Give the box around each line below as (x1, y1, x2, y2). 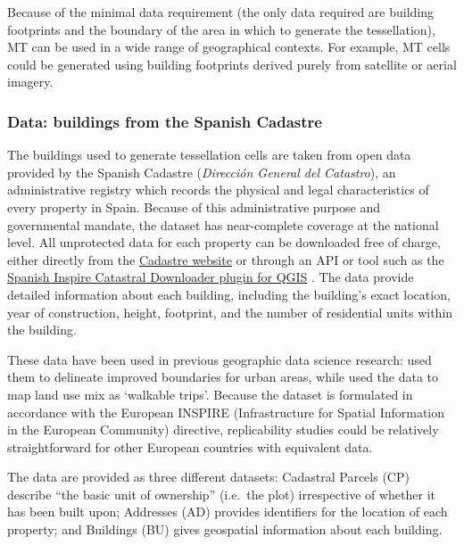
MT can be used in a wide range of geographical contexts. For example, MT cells (7, 37, 451, 56)
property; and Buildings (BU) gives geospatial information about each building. (7, 520, 443, 539)
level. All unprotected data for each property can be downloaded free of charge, (7, 233, 441, 252)
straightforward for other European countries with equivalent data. (7, 437, 373, 456)
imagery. (7, 72, 54, 91)
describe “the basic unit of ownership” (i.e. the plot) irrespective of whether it (7, 484, 436, 503)
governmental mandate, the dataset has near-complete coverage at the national (7, 215, 439, 234)
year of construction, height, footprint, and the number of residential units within (7, 302, 453, 321)
